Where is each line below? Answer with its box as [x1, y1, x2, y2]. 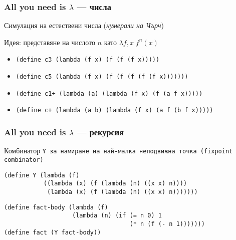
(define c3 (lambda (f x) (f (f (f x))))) [16, 56, 160, 64]
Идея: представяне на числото [4, 37, 95, 47]
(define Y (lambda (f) [4, 171, 80, 179]
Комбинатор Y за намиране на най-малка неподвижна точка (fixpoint [4, 145, 233, 156]
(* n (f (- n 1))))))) [129, 220, 205, 227]
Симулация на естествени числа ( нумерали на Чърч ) [4, 20, 164, 31]
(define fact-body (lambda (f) [4, 203, 108, 211]
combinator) [4, 156, 44, 163]
